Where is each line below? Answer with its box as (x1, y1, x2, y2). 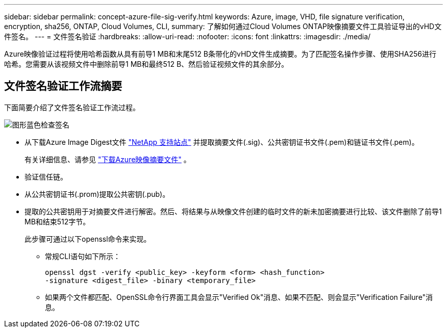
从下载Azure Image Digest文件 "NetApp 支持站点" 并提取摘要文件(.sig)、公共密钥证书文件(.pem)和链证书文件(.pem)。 (24, 137, 419, 146)
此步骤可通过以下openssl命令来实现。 (24, 234, 151, 243)
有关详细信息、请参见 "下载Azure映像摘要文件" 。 (24, 155, 191, 164)
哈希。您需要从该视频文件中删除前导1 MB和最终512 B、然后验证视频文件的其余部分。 (4, 60, 289, 68)
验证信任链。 (24, 172, 67, 181)
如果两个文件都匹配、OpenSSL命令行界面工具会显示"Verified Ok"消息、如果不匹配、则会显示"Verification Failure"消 (45, 292, 433, 301)
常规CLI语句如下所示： (45, 251, 120, 261)
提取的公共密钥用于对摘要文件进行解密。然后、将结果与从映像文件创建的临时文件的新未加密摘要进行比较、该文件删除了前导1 (24, 207, 442, 216)
